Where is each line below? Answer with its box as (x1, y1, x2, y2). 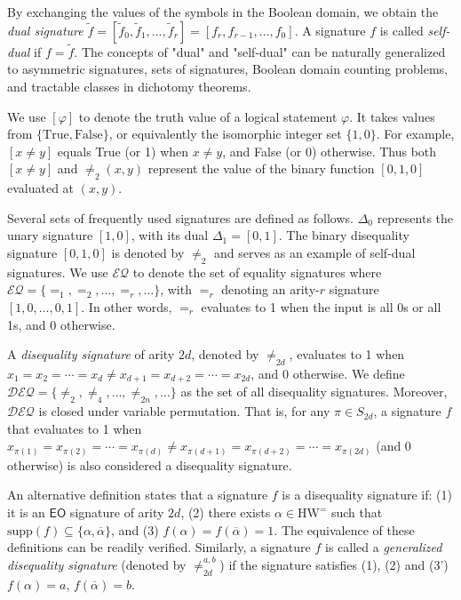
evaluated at (7, 179, 75, 197)
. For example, (376, 124, 455, 143)
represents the (377, 208, 454, 227)
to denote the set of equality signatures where (132, 262, 382, 281)
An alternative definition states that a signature (7, 485, 268, 504)
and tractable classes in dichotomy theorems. (7, 77, 251, 95)
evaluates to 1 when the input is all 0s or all (201, 297, 441, 316)
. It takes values (349, 107, 435, 125)
